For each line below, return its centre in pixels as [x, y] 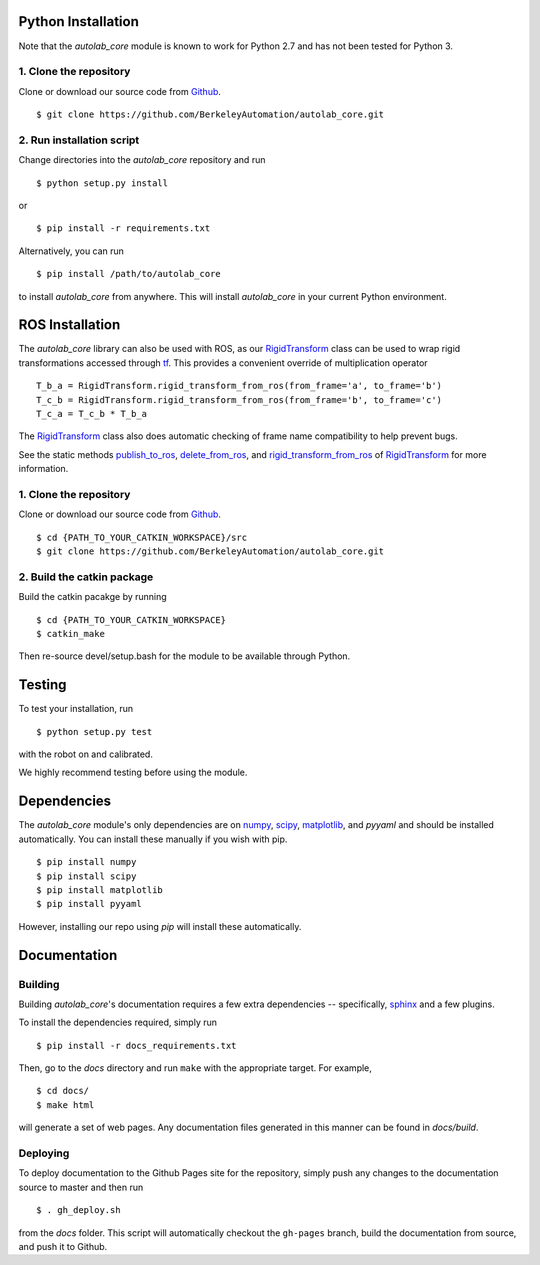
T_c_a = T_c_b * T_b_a [92, 413]
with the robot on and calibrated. [86, 754]
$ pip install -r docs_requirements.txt [136, 1045]
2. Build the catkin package [86, 577]
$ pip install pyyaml [89, 904]
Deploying [44, 1153]
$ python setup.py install [102, 183]
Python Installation [78, 21]
